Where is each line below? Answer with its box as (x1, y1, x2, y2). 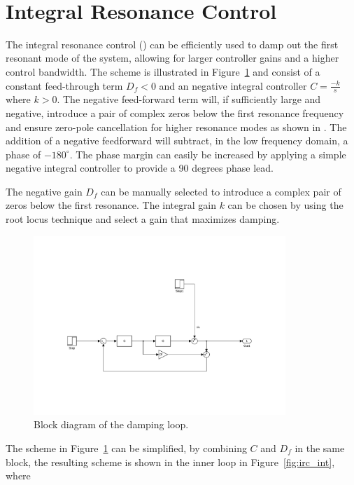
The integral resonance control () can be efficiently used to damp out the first (6, 36, 339, 51)
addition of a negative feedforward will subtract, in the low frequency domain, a (6, 133, 348, 148)
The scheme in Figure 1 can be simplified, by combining (6, 440, 247, 455)
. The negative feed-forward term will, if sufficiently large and (57, 92, 321, 107)
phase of (6, 146, 41, 161)
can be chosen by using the (227, 198, 344, 212)
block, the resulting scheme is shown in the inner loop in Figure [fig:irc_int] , (6, 454, 335, 469)
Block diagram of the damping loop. (34, 417, 189, 432)
